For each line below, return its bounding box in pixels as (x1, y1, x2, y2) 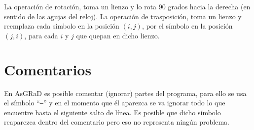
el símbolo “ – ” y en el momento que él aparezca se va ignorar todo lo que (4, 97, 225, 108)
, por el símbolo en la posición (142, 21, 233, 31)
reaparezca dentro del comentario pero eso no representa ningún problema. (4, 117, 230, 127)
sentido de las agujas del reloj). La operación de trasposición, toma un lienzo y (4, 11, 242, 21)
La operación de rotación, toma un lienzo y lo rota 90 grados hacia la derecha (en (4, 1, 251, 11)
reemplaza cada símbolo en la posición (4, 21, 119, 31)
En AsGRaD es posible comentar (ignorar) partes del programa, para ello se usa (4, 88, 247, 98)
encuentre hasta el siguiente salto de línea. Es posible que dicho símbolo (4, 107, 221, 117)
